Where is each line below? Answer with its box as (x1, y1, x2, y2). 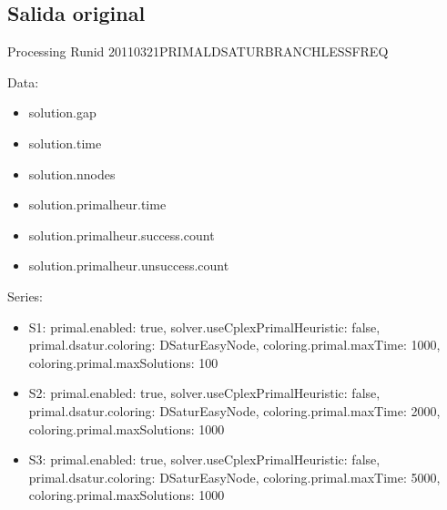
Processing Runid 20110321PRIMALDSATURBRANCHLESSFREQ (7, 42, 389, 61)
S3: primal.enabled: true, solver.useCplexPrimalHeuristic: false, (28, 450, 381, 469)
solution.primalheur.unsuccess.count (28, 256, 229, 275)
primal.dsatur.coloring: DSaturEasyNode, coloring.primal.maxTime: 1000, (28, 335, 441, 354)
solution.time (28, 133, 102, 152)
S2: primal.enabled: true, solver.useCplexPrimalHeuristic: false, (28, 383, 381, 403)
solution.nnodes (28, 164, 116, 183)
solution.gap (28, 103, 97, 122)
